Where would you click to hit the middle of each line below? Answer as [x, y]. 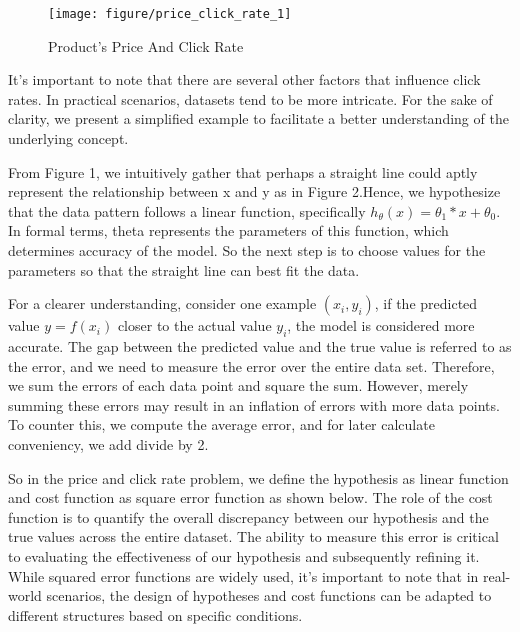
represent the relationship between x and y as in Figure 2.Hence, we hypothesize [254, 191]
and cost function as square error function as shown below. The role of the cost [250, 497]
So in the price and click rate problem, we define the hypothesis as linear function [258, 477]
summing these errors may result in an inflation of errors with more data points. [254, 404]
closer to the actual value [194, 325]
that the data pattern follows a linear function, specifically [187, 210]
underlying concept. [68, 138]
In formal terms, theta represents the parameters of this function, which [228, 230]
